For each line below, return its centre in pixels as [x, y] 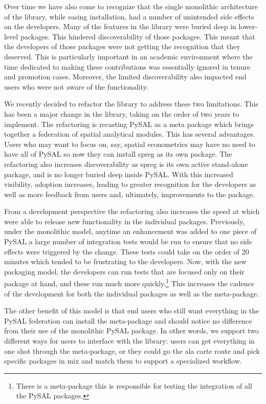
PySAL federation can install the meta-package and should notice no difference [128, 320]
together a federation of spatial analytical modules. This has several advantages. [130, 134]
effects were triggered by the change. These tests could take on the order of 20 [127, 251]
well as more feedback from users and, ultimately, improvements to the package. [130, 194]
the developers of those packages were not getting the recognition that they [122, 46]
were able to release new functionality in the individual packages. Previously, [125, 221]
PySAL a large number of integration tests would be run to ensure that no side [128, 241]
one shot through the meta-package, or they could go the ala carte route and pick [132, 350]
